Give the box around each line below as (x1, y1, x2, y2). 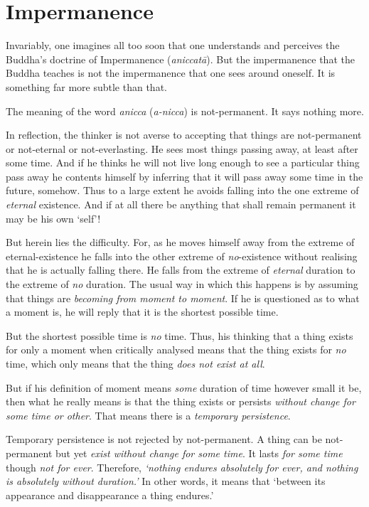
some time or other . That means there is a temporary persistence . (6, 407, 291, 422)
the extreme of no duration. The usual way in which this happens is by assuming (6, 277, 358, 292)
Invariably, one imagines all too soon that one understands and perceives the (6, 38, 340, 53)
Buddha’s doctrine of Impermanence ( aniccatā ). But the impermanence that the (6, 51, 355, 66)
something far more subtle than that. (6, 79, 167, 94)
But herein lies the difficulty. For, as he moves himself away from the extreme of (6, 235, 355, 250)
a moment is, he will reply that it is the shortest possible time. (6, 304, 279, 319)
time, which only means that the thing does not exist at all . (6, 356, 265, 370)
